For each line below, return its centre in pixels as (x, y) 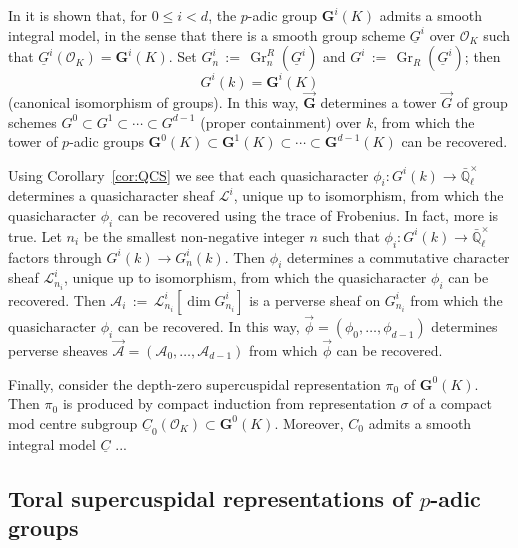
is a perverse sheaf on (315, 299)
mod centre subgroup (73, 422)
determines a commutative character (398, 256)
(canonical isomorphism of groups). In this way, (153, 101)
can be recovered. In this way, (208, 325)
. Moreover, (309, 422)
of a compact (452, 403)
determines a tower (378, 101)
